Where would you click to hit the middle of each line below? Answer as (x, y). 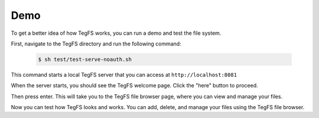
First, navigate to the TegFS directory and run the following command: (96, 44)
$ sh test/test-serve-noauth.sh (85, 59)
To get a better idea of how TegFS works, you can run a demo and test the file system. (116, 33)
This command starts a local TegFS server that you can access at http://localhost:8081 (124, 74)
